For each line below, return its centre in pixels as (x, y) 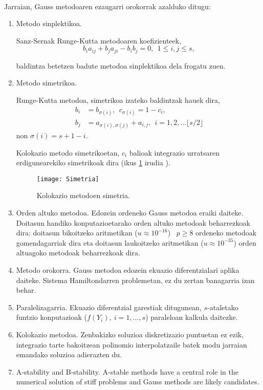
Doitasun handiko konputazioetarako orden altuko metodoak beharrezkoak (133, 222)
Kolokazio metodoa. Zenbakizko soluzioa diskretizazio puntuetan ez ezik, (130, 334)
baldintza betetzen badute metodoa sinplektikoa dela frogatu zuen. (121, 65)
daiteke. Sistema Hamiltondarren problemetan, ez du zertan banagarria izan (135, 280)
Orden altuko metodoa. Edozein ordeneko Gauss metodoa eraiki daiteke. (130, 213)
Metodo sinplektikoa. (49, 23)
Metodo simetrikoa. (47, 83)
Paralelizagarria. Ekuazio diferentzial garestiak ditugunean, (109, 307)
